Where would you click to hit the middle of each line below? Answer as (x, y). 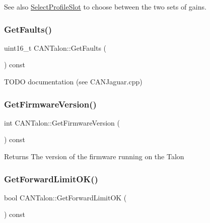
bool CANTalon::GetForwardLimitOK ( (65, 197)
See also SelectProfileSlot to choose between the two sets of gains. (105, 7)
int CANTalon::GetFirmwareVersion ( (62, 122)
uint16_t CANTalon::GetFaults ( (55, 47)
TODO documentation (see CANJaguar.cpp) (73, 81)
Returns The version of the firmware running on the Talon (94, 156)
